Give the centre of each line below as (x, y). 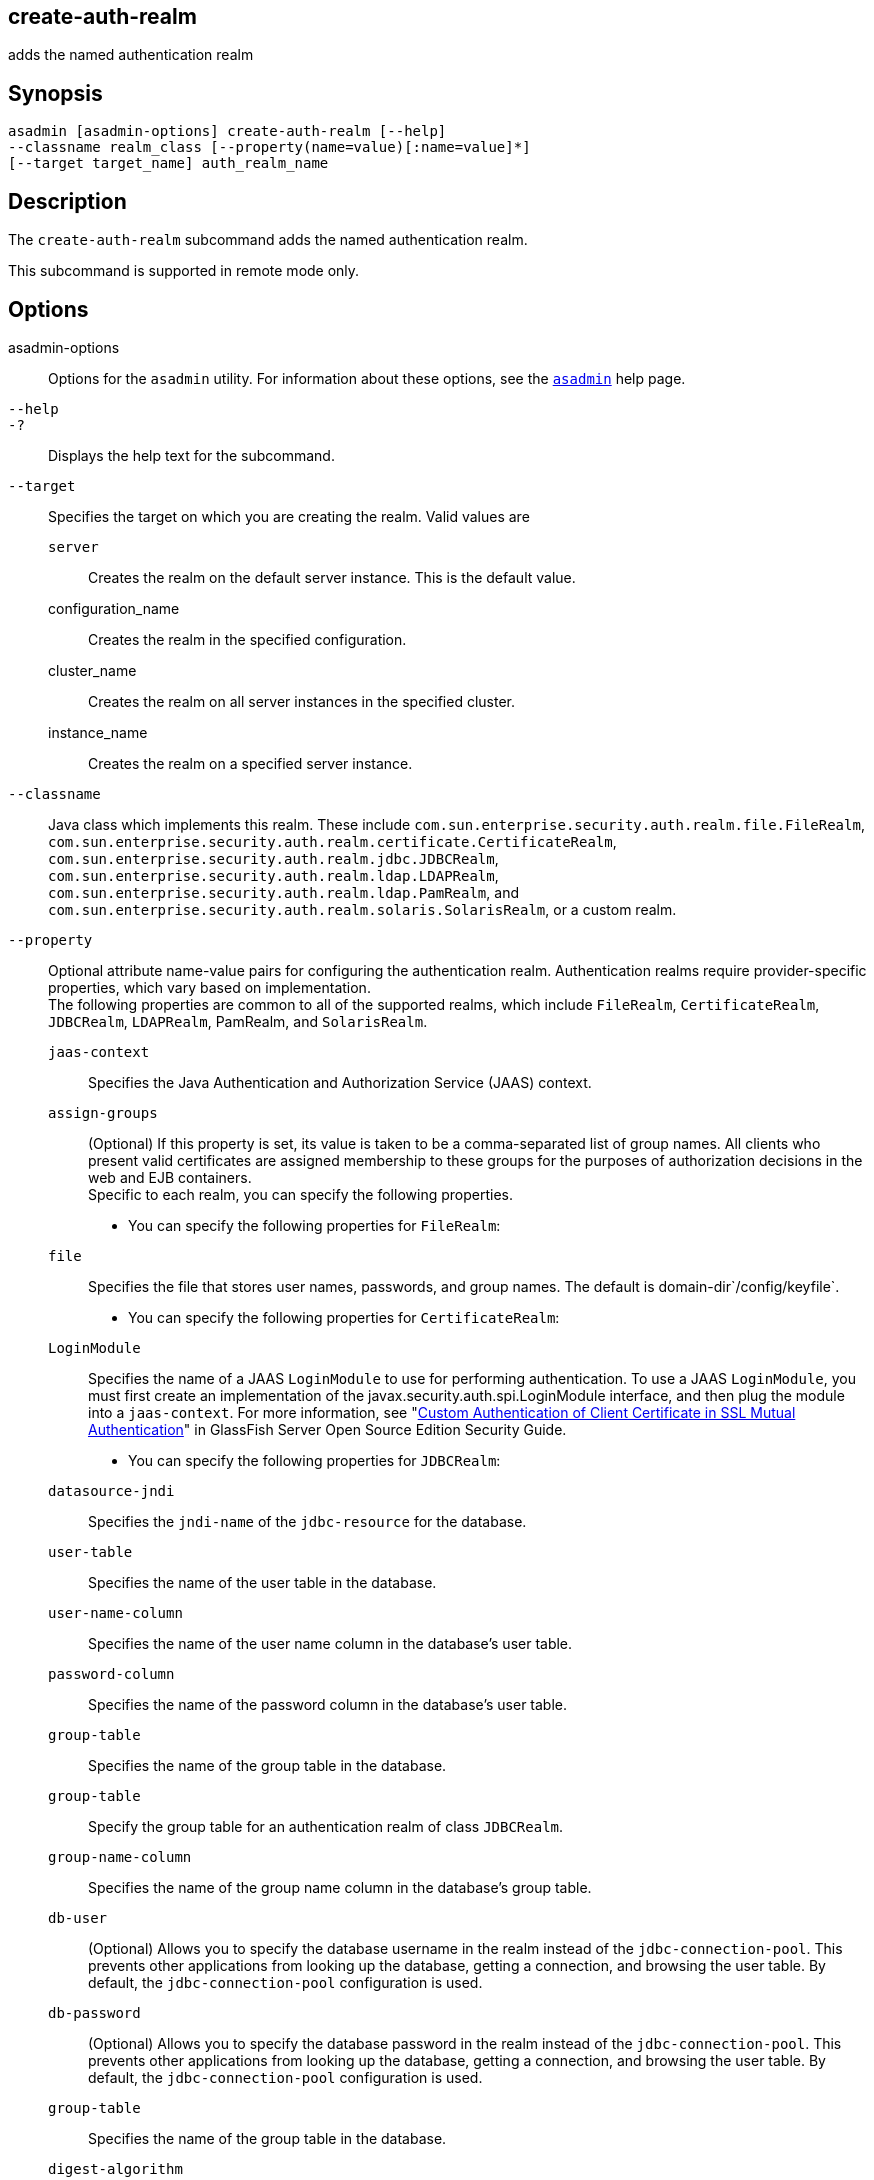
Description (67, 201)
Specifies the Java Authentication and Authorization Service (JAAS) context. (340, 1082)
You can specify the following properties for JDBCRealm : (314, 1460)
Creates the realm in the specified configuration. (247, 639)
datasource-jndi (111, 1490)
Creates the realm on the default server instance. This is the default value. (332, 577)
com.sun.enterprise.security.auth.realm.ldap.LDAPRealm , (273, 875)
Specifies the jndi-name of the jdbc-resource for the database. (307, 1521)
